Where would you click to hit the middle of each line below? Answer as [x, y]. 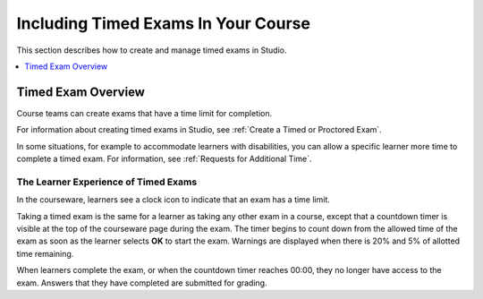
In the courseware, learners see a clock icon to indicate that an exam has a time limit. [174, 200]
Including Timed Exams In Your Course [163, 23]
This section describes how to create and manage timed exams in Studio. [152, 50]
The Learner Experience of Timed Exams [107, 182]
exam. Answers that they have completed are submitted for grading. [142, 283]
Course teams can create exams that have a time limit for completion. [144, 113]
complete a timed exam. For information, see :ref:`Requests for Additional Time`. [164, 159]
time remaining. [45, 253]
